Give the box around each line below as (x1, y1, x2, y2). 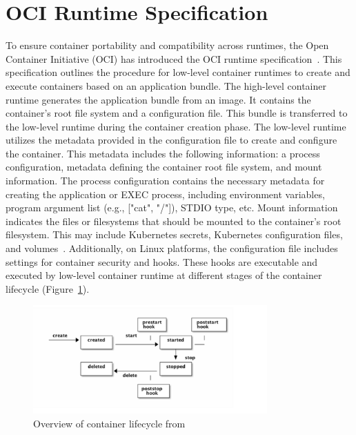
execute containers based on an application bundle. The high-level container (6, 78, 326, 93)
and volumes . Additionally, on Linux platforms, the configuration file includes (6, 241, 338, 255)
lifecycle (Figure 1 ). (6, 281, 90, 296)
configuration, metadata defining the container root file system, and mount (6, 159, 322, 174)
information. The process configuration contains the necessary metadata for (6, 173, 325, 188)
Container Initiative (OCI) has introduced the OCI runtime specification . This (6, 51, 342, 66)
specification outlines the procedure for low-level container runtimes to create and (6, 65, 350, 79)
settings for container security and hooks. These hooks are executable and (6, 254, 318, 269)
